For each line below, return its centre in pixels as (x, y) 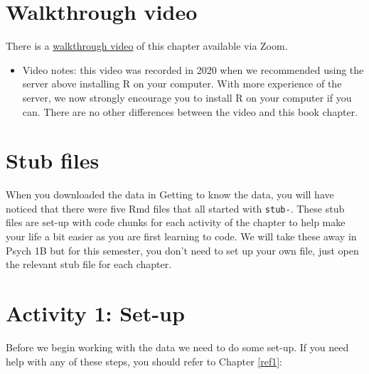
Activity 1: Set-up (95, 313)
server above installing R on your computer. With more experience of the (182, 84)
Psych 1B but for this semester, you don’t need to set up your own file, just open (182, 250)
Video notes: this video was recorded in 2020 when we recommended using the (193, 69)
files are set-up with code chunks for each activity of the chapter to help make (176, 222)
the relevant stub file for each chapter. (89, 264)
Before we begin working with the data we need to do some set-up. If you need (177, 347)
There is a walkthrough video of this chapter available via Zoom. (147, 46)
